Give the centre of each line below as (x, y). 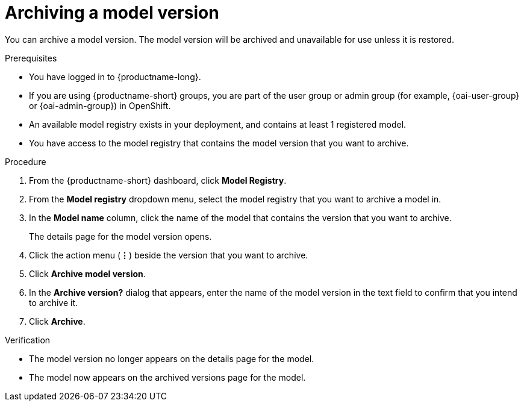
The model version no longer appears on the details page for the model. (172, 358)
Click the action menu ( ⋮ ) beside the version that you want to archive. (169, 255)
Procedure (26, 161)
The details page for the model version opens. (120, 236)
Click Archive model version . (87, 273)
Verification (28, 340)
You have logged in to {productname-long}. (115, 77)
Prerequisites (31, 58)
